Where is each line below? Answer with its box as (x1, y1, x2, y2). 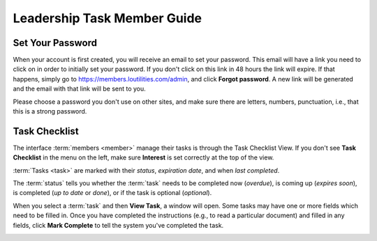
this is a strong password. (13, 107, 87, 116)
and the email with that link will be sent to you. (13, 84, 146, 93)
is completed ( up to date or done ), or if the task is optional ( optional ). (13, 189, 212, 197)
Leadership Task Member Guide (13, 10, 202, 26)
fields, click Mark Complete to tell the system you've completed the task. (13, 221, 224, 229)
